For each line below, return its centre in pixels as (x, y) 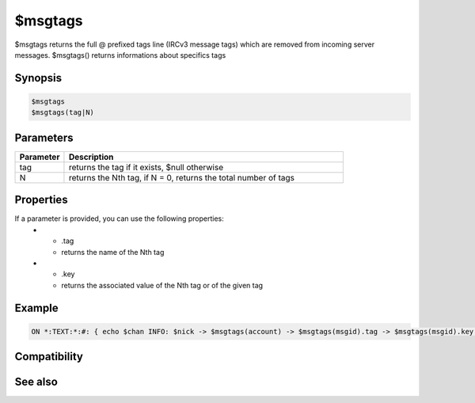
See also (36, 382)
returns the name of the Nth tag (113, 252)
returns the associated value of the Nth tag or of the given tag (162, 285)
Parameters (44, 137)
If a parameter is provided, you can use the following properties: (120, 219)
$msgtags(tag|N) (63, 112)
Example (36, 308)
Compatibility (49, 357)
